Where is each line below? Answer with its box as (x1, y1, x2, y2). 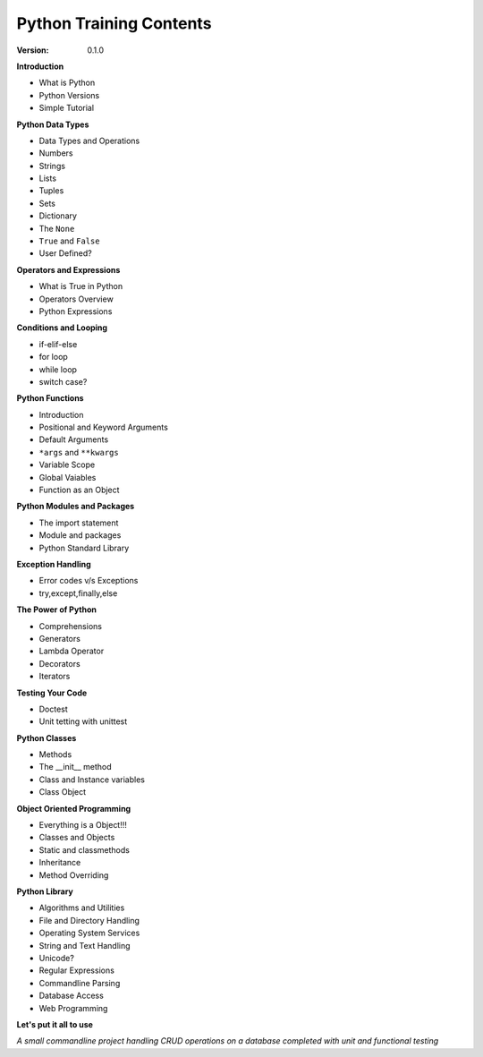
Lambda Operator (38, 645, 105, 657)
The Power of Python (16, 604, 97, 615)
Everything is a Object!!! (38, 820, 127, 831)
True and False (38, 235, 100, 246)
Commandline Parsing (38, 977, 121, 988)
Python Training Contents (16, 13, 212, 33)
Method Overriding (38, 869, 109, 881)
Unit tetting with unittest (38, 716, 128, 727)
